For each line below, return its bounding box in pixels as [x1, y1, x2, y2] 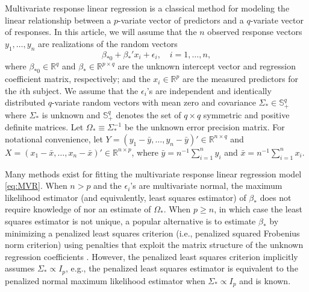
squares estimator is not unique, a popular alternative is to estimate [5, 215, 256, 227]
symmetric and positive [203, 108, 290, 121]
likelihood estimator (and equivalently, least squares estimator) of [5, 191, 246, 203]
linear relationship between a [5, 13, 111, 26]
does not [260, 191, 292, 203]
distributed [5, 96, 46, 109]
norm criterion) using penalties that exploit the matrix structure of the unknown [5, 238, 304, 251]
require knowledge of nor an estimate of [5, 203, 151, 215]
